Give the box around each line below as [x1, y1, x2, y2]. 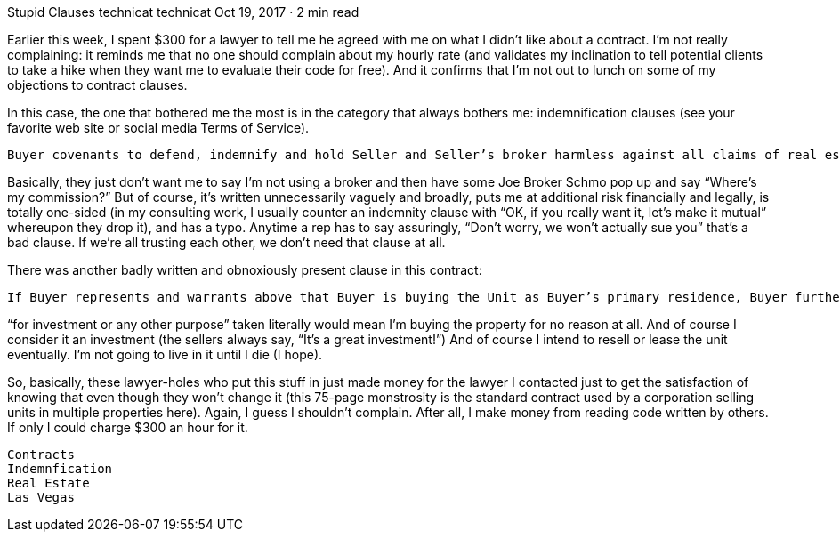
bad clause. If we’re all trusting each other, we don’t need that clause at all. [7, 235, 446, 250]
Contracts [7, 447, 75, 462]
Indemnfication [7, 462, 113, 476]
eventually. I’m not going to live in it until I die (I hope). [7, 347, 323, 362]
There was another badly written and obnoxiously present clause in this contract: [7, 262, 482, 278]
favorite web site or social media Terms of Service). [7, 120, 310, 135]
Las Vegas [7, 490, 75, 504]
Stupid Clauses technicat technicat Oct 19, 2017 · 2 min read [7, 4, 359, 20]
